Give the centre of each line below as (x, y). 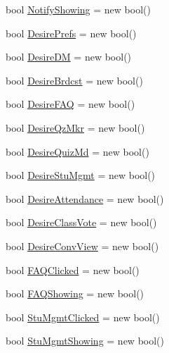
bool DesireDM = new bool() (69, 57)
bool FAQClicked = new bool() (73, 270)
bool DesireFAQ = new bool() (70, 104)
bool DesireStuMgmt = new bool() (81, 175)
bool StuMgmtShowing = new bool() (85, 341)
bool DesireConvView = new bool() (82, 246)
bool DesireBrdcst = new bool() (74, 80)
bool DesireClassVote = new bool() (81, 222)
